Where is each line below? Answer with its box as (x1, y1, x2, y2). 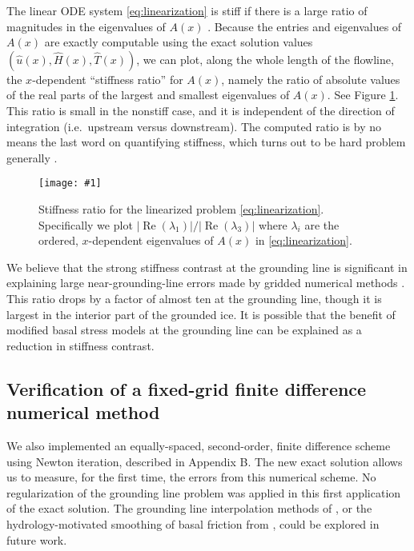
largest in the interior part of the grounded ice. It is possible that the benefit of (6, 305, 396, 322)
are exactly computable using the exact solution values (44, 34, 313, 50)
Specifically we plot (38, 216, 133, 233)
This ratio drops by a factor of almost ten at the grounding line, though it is (6, 289, 382, 306)
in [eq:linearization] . (255, 232, 352, 249)
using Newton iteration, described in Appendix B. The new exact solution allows (6, 453, 403, 469)
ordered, (38, 232, 78, 249)
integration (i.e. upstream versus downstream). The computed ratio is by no (6, 118, 382, 134)
